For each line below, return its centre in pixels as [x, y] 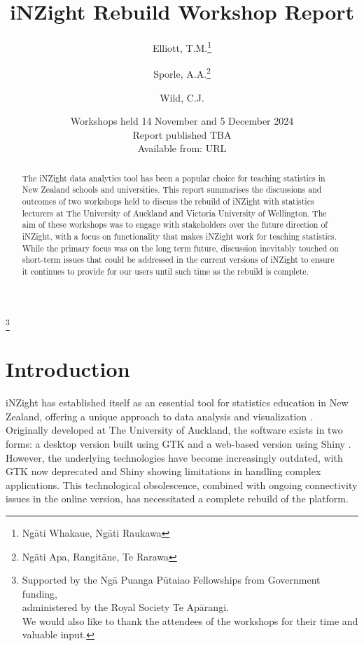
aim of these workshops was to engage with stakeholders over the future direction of [175, 225]
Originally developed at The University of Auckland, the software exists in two [174, 430]
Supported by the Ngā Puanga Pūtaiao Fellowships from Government [171, 580]
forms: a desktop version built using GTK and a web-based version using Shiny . [178, 443]
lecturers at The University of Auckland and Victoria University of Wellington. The [174, 213]
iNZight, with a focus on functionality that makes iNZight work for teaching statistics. [180, 236]
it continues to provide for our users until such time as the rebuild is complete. [165, 272]
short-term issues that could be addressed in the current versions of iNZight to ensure [178, 260]
